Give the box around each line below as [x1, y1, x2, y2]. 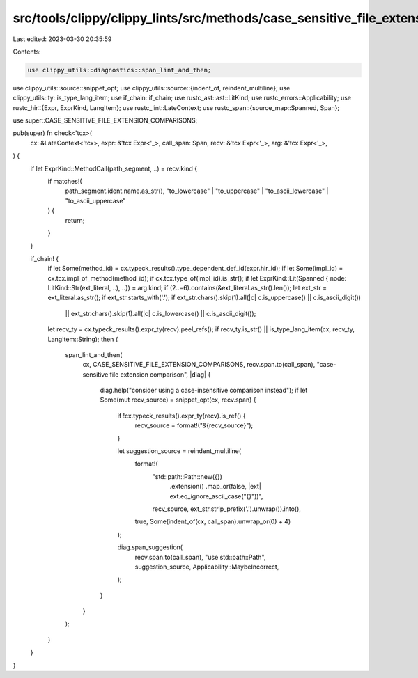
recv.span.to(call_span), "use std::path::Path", [134, 553, 266, 561]
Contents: [13, 47, 41, 56]
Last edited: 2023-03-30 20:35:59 [13, 35, 112, 43]
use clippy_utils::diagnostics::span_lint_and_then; [27, 66, 212, 74]
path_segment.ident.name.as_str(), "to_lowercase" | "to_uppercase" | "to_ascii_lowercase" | [65, 187, 329, 195]
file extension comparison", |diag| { [109, 370, 211, 379]
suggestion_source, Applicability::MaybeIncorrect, [134, 562, 279, 571]
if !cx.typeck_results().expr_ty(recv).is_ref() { [117, 411, 247, 420]
